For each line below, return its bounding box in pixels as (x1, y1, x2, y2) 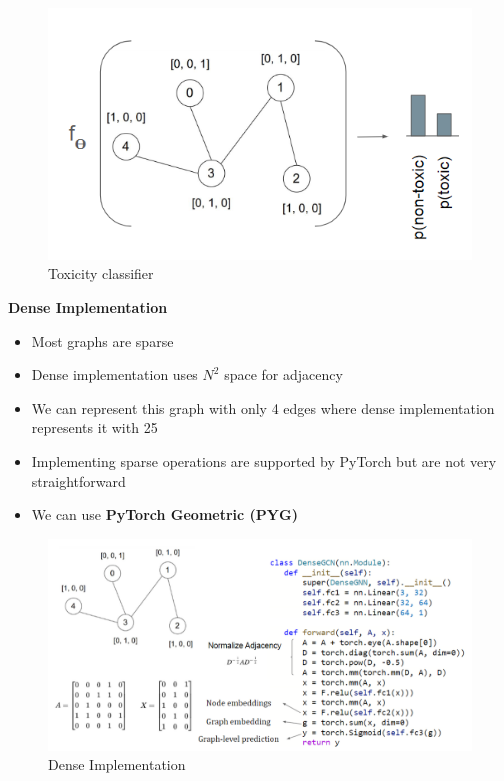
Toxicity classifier (48, 263, 154, 284)
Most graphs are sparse (31, 330, 174, 351)
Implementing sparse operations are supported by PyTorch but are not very (31, 450, 497, 471)
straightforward (31, 470, 126, 491)
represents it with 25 (31, 417, 158, 438)
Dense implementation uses (31, 364, 198, 385)
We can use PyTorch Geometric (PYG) (31, 504, 298, 525)
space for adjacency (224, 364, 343, 385)
